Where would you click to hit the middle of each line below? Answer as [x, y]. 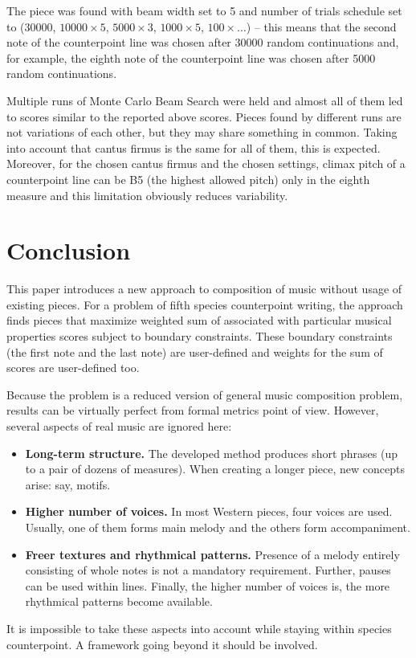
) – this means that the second [321, 26]
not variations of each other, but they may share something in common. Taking [202, 132]
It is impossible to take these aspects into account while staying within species [199, 628]
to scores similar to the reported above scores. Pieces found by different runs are [204, 116]
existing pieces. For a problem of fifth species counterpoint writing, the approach [205, 304]
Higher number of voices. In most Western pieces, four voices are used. [209, 511]
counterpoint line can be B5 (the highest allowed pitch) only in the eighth [188, 179]
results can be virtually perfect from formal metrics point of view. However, [193, 410]
